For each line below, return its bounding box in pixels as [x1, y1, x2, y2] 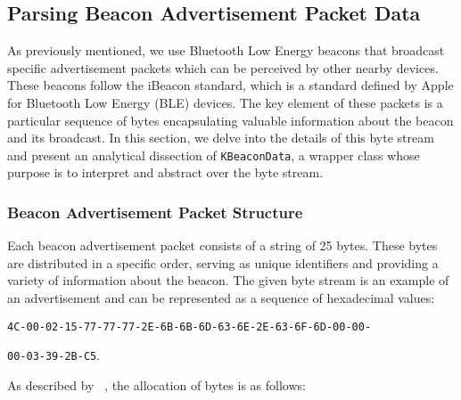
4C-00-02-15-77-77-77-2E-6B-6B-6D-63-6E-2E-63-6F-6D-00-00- [7, 320, 372, 333]
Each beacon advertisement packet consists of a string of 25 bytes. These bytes [7, 236, 438, 255]
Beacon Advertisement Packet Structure [7, 200, 303, 223]
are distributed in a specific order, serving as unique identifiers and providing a [7, 253, 439, 272]
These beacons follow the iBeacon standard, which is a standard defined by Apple [7, 76, 454, 94]
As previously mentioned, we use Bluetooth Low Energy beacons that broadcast [7, 41, 445, 60]
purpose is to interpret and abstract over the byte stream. [7, 163, 324, 182]
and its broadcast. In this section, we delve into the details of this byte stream [7, 128, 434, 147]
